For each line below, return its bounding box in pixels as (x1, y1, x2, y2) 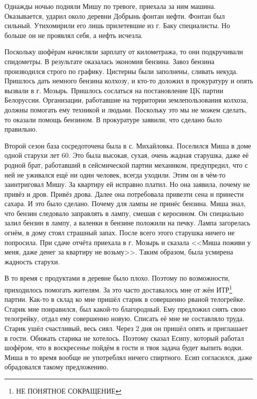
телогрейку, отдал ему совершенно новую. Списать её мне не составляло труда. (4, 313, 245, 324)
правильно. (4, 124, 37, 134)
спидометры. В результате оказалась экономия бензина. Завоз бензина (4, 56, 215, 66)
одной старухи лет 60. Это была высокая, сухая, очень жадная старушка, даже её (4, 150, 249, 160)
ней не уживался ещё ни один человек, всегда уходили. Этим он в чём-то (4, 169, 225, 180)
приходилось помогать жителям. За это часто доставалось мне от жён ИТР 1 (4, 283, 232, 294)
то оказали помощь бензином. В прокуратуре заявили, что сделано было (4, 114, 222, 124)
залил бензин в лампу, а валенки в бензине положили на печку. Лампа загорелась (4, 218, 251, 228)
